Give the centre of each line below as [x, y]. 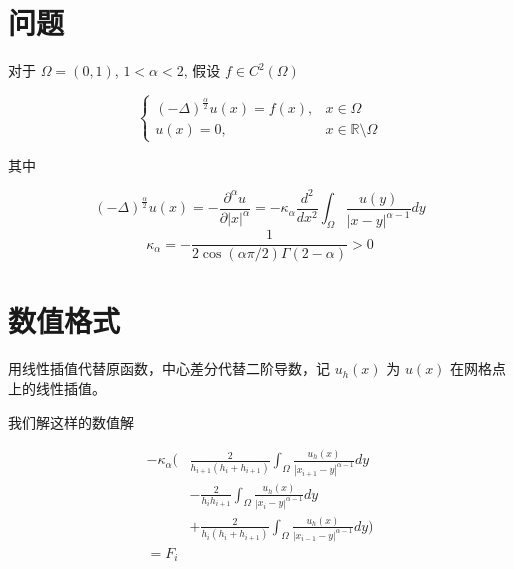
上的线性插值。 [57, 387]
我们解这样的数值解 [71, 421]
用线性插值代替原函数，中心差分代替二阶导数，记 [169, 368]
